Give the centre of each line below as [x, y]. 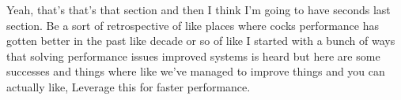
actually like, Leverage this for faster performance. [129, 86]
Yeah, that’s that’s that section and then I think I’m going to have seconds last [199, 9]
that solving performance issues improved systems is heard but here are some [193, 56]
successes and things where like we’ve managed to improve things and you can [196, 71]
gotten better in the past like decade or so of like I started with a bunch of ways [201, 41]
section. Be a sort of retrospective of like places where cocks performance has [193, 25]
